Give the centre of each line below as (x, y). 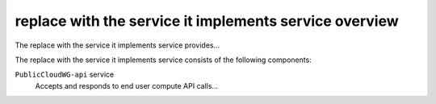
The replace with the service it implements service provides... (117, 45)
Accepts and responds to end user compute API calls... (126, 85)
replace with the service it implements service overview (207, 21)
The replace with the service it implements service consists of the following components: (163, 60)
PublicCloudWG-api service (65, 75)
